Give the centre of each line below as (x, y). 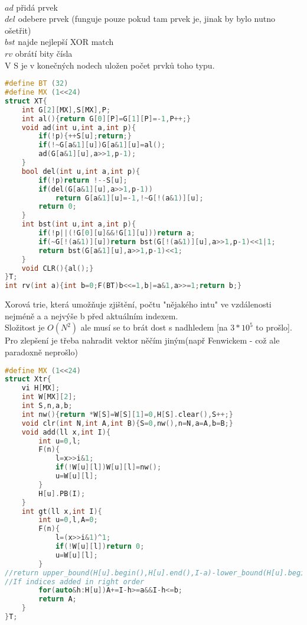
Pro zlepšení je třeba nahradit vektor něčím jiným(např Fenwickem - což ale (142, 340)
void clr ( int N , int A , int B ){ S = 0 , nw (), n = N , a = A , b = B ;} (127, 423)
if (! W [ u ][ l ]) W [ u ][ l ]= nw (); (108, 467)
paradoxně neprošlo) (41, 352)
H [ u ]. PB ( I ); (62, 493)
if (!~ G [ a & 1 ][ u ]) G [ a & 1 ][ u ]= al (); (102, 145)
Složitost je (25, 327)
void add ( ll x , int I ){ (66, 432)
